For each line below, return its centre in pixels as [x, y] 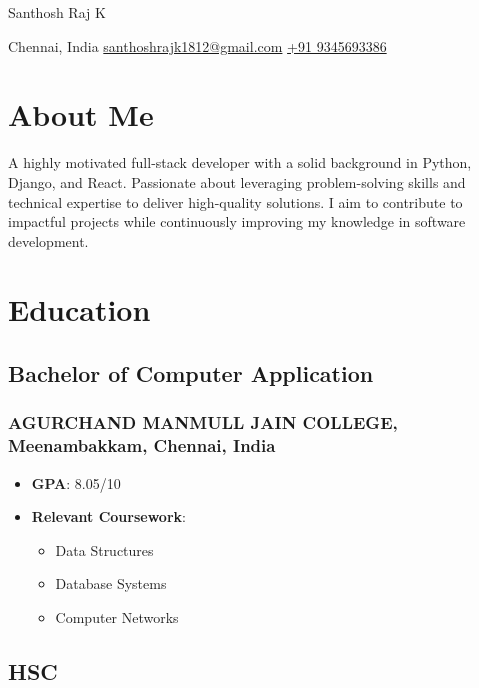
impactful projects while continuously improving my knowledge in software [237, 221]
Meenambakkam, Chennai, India [142, 445]
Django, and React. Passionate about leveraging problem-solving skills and [237, 181]
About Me [81, 114]
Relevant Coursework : [108, 516]
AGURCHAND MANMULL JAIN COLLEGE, [203, 422]
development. [48, 240]
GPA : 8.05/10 [76, 482]
